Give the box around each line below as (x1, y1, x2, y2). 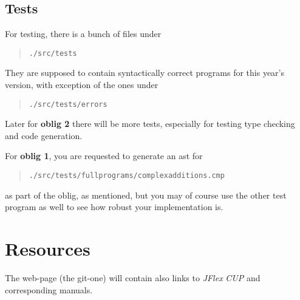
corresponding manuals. (5, 283, 93, 296)
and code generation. (5, 129, 83, 141)
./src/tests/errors (29, 100, 107, 109)
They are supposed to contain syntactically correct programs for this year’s (5, 66, 284, 79)
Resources (5, 236, 90, 261)
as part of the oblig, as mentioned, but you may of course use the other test (5, 188, 287, 201)
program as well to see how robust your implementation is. (5, 200, 223, 213)
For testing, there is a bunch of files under (5, 27, 162, 40)
